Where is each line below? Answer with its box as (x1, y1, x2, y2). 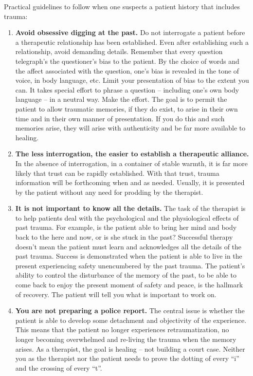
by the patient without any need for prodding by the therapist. (15, 187, 203, 197)
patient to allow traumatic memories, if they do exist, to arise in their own (15, 103, 238, 113)
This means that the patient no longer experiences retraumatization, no (15, 324, 229, 335)
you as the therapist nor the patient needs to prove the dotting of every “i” (15, 353, 239, 363)
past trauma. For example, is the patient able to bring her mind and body (15, 222, 237, 232)
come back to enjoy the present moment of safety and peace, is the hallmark (15, 280, 243, 290)
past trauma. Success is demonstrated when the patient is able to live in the (15, 251, 242, 261)
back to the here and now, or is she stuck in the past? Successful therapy (15, 232, 233, 242)
